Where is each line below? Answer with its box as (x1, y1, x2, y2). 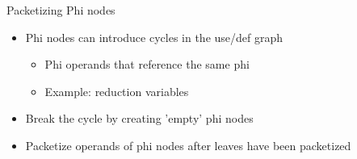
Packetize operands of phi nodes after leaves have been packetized (25, 136, 351, 153)
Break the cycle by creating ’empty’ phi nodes (25, 110, 254, 127)
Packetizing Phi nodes (6, 2, 115, 18)
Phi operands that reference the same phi (44, 56, 250, 73)
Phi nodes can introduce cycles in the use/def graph (25, 28, 283, 45)
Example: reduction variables (44, 82, 189, 99)
